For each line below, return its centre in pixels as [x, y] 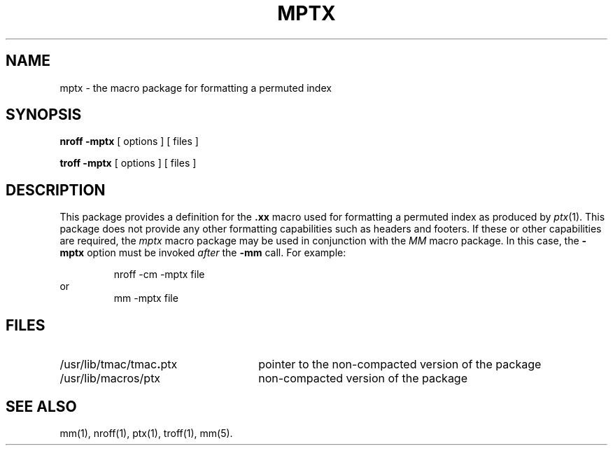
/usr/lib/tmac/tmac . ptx [119, 365]
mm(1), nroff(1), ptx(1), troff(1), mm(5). [146, 433]
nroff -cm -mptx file [159, 275]
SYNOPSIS [44, 115]
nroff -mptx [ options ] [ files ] [129, 141]
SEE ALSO [41, 406]
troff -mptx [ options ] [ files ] [128, 163]
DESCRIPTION [56, 190]
